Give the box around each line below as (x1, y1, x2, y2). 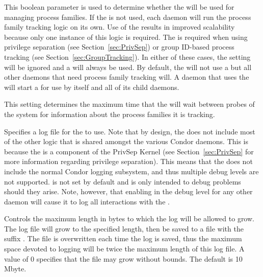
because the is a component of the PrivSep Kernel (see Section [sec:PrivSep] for (4, 146, 254, 156)
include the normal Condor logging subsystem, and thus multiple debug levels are (4, 166, 259, 176)
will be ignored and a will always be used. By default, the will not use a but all (4, 61, 252, 72)
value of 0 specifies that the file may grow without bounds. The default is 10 (4, 253, 243, 264)
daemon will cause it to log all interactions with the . (4, 196, 170, 206)
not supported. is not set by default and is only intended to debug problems (4, 176, 241, 187)
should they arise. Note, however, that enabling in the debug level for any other (4, 186, 253, 197)
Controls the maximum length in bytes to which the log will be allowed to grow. (4, 213, 254, 224)
